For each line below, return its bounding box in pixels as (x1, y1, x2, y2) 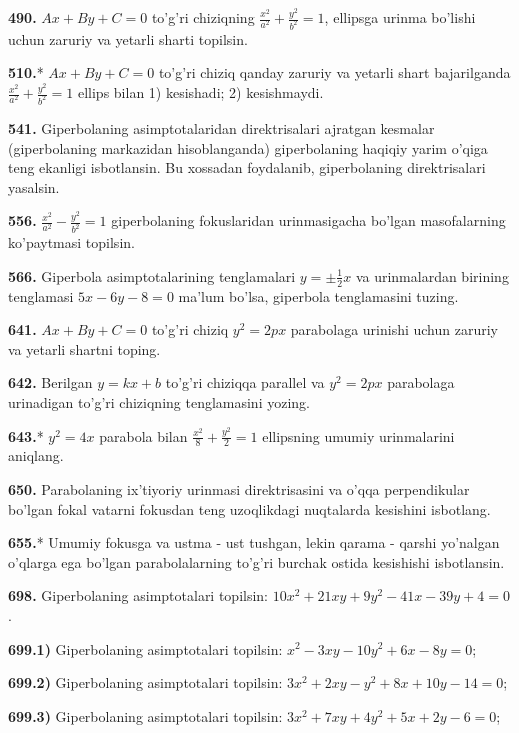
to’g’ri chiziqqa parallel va (165, 372, 325, 393)
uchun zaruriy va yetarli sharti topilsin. (8, 28, 248, 49)
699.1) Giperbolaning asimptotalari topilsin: (8, 638, 283, 659)
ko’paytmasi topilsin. (8, 232, 135, 253)
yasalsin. (8, 176, 60, 197)
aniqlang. (8, 445, 64, 466)
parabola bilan (99, 425, 188, 446)
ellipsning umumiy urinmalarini (262, 425, 455, 446)
